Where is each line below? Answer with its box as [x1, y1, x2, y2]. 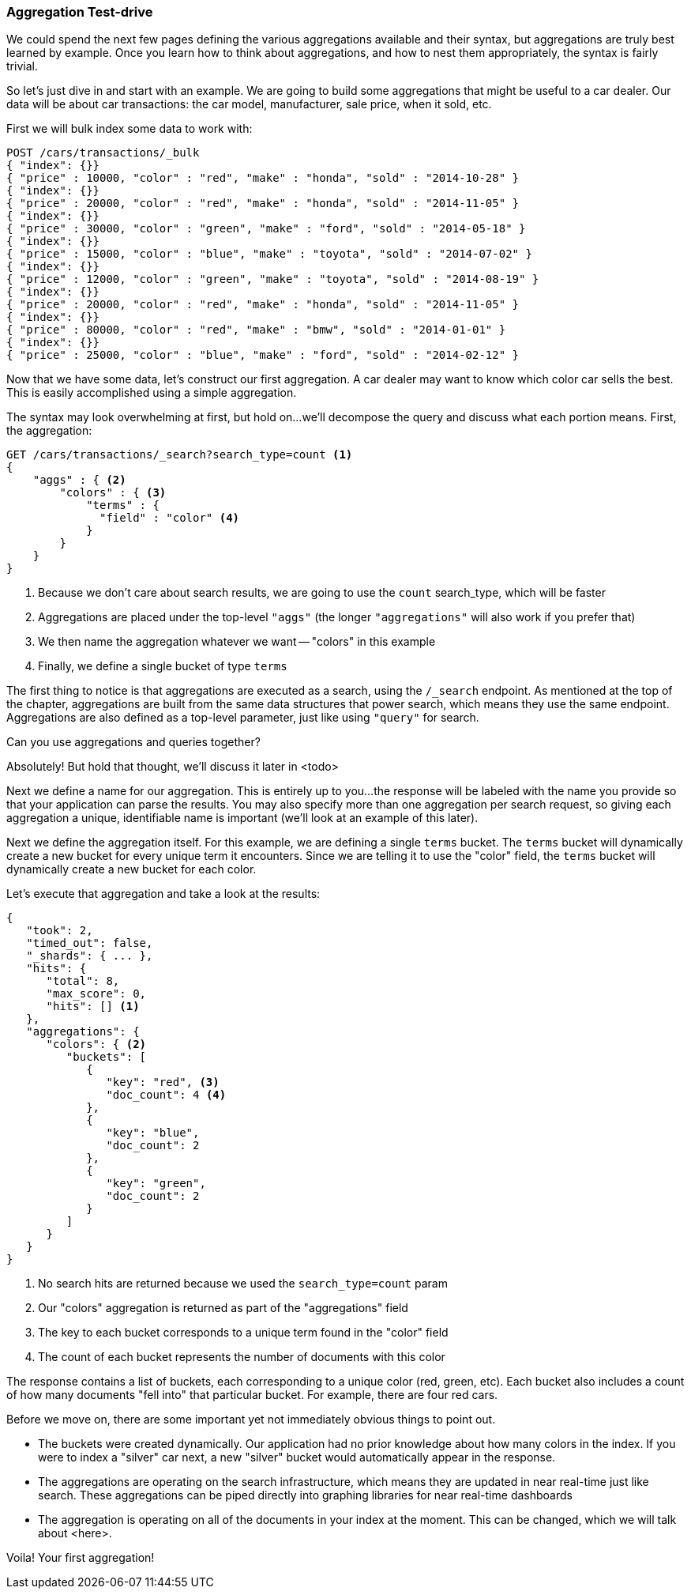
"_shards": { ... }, [26, 949, 153, 963]
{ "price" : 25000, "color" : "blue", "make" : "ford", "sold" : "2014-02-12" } [6, 349, 520, 362]
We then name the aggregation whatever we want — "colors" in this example [38, 635, 436, 649]
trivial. [6, 59, 38, 74]
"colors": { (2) [46, 1038, 147, 1051]
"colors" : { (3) [59, 486, 167, 500]
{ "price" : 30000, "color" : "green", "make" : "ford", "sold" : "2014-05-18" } [6, 222, 526, 236]
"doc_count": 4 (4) [106, 1088, 227, 1102]
